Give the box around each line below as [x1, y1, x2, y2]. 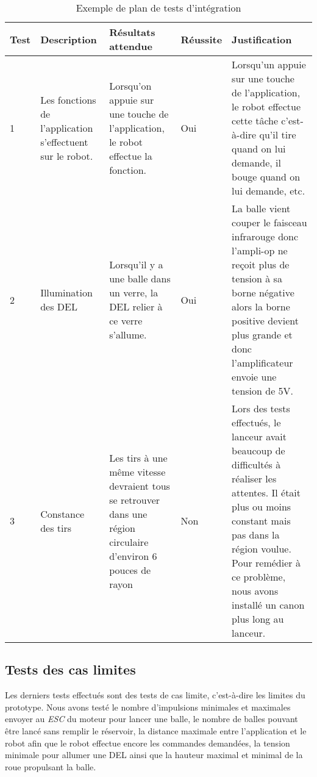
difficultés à [232, 457, 281, 471]
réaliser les [232, 471, 277, 485]
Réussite [180, 32, 223, 46]
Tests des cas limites [5, 660, 136, 679]
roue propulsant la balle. [5, 760, 96, 773]
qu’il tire [259, 127, 296, 141]
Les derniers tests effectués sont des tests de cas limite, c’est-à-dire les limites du [5, 689, 305, 701]
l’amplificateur [232, 356, 293, 370]
